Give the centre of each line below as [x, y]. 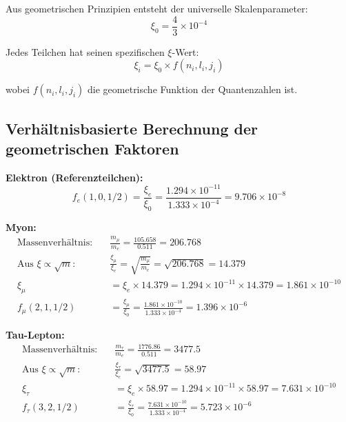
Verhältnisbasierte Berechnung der [132, 128]
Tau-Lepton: [35, 335]
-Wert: [185, 51]
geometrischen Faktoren [92, 149]
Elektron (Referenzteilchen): [74, 177]
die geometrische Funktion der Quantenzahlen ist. [193, 89]
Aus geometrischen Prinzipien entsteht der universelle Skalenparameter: [157, 8]
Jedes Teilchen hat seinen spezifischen [85, 51]
